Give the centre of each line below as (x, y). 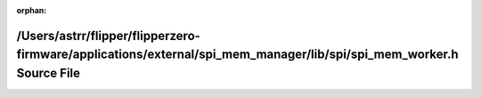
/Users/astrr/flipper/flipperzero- (108, 36)
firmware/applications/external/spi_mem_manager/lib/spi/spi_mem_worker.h (237, 55)
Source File (48, 73)
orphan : (32, 10)
